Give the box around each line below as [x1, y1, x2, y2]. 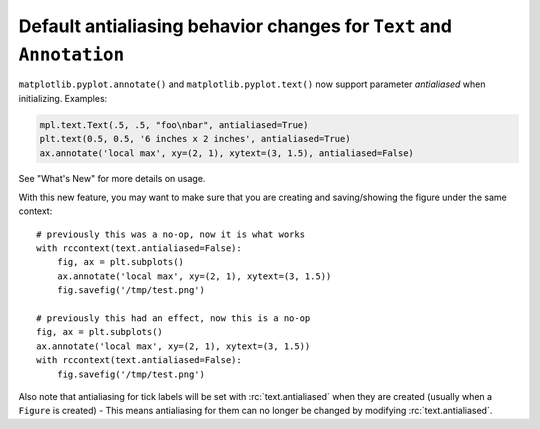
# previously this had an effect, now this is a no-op [36, 313, 311, 324]
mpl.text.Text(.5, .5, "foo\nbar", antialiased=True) [39, 119, 309, 130]
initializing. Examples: [18, 92, 108, 104]
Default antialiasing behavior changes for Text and [18, 15, 452, 37]
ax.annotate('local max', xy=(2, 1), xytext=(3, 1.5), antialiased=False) [39, 147, 415, 159]
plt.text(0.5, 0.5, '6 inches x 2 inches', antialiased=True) [39, 133, 351, 145]
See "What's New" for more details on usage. [18, 173, 206, 185]
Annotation [18, 43, 125, 65]
